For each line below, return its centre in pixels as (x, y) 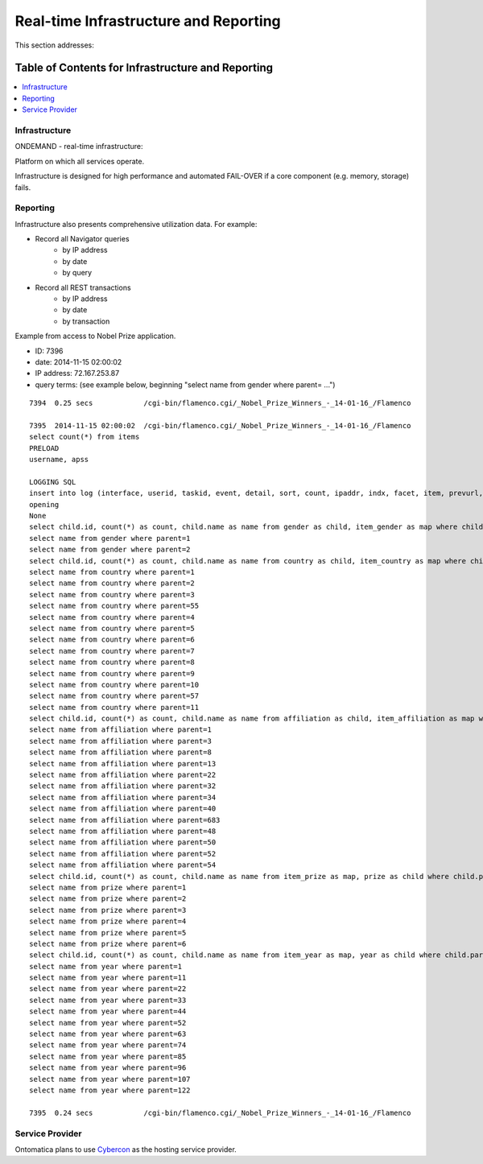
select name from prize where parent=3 (108, 910)
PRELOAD (44, 448)
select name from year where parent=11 (108, 978)
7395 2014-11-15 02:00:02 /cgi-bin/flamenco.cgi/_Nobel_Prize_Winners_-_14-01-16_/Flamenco (220, 425)
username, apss (59, 460)
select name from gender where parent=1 (110, 538)
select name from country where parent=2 (112, 583)
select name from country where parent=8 (112, 662)
